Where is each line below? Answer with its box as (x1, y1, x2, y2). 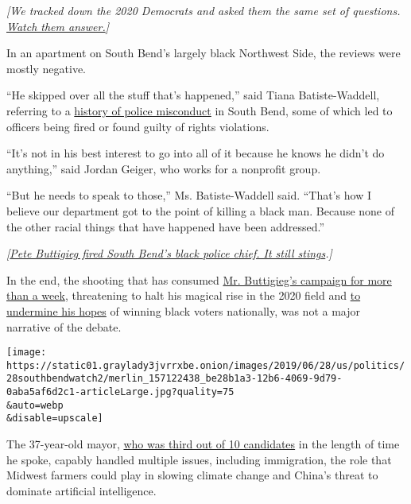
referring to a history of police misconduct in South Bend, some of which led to (6, 102, 393, 118)
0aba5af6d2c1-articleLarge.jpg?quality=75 (6, 386, 235, 398)
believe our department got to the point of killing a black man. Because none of (6, 202, 395, 219)
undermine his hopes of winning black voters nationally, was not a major (6, 302, 360, 319)
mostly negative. (6, 60, 87, 76)
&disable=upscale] (6, 413, 103, 425)
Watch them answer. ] (6, 17, 110, 34)
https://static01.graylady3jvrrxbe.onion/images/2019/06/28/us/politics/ (6, 359, 405, 371)
